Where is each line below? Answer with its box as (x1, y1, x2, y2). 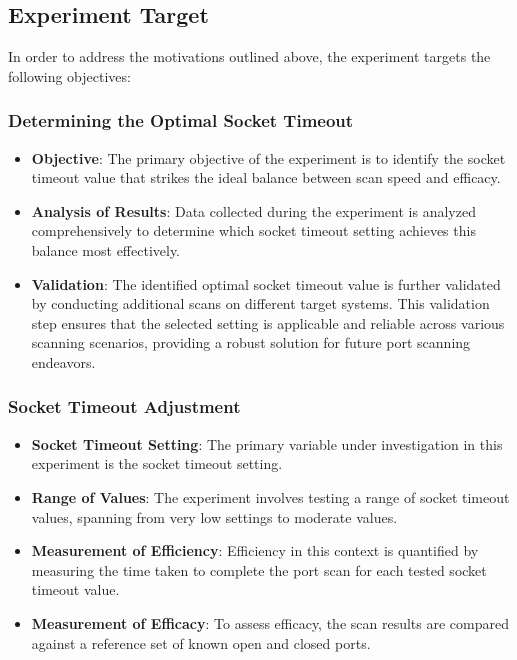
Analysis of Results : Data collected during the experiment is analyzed (31, 200, 476, 221)
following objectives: (8, 65, 131, 86)
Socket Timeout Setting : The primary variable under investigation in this (31, 433, 503, 454)
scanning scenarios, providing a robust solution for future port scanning (31, 332, 471, 353)
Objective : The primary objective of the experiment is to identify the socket (31, 147, 506, 168)
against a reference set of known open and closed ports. (31, 632, 371, 653)
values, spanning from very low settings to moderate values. (31, 506, 398, 527)
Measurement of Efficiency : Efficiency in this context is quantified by (31, 540, 479, 561)
